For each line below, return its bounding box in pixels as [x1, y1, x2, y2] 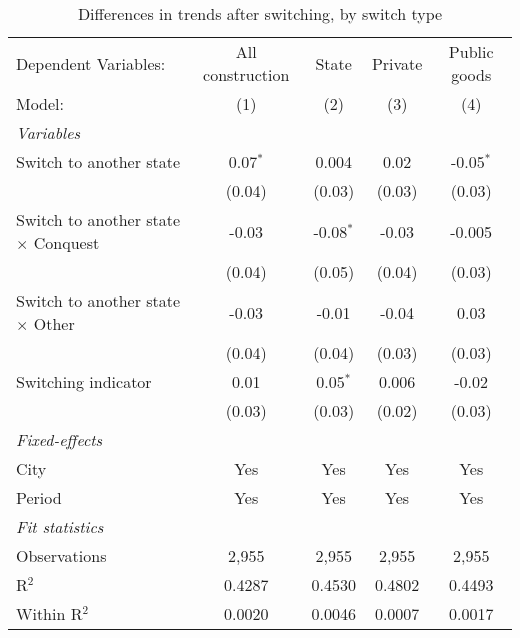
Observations [16, 544, 107, 567]
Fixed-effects [16, 428, 103, 451]
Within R [16, 602, 83, 625]
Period [16, 486, 62, 509]
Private [371, 51, 423, 75]
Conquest [33, 231, 100, 254]
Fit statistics [16, 515, 104, 538]
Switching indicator [16, 370, 152, 393]
